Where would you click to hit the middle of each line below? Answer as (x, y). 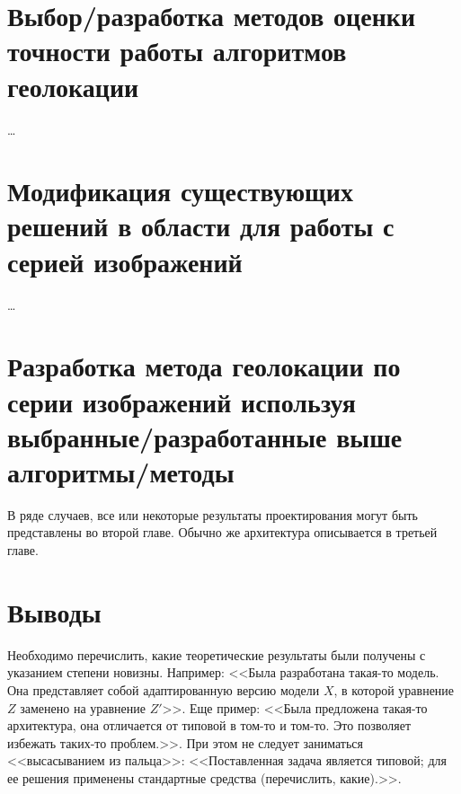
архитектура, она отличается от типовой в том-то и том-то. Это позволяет (209, 725)
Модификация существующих (180, 191)
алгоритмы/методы (121, 471)
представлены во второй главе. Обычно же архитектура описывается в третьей (222, 532)
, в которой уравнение (394, 689)
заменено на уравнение (83, 707)
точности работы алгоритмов (177, 51)
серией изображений (125, 261)
